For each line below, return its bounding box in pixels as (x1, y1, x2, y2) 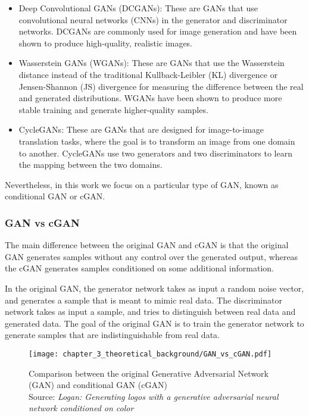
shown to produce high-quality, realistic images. (18, 36, 193, 49)
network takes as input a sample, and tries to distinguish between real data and (5, 305, 296, 318)
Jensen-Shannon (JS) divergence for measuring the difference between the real (18, 80, 304, 92)
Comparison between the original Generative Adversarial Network (29, 367, 269, 379)
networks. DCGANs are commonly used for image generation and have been (18, 25, 297, 37)
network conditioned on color (29, 402, 134, 414)
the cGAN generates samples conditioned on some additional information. (5, 262, 274, 274)
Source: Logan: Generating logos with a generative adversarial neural (29, 390, 279, 402)
